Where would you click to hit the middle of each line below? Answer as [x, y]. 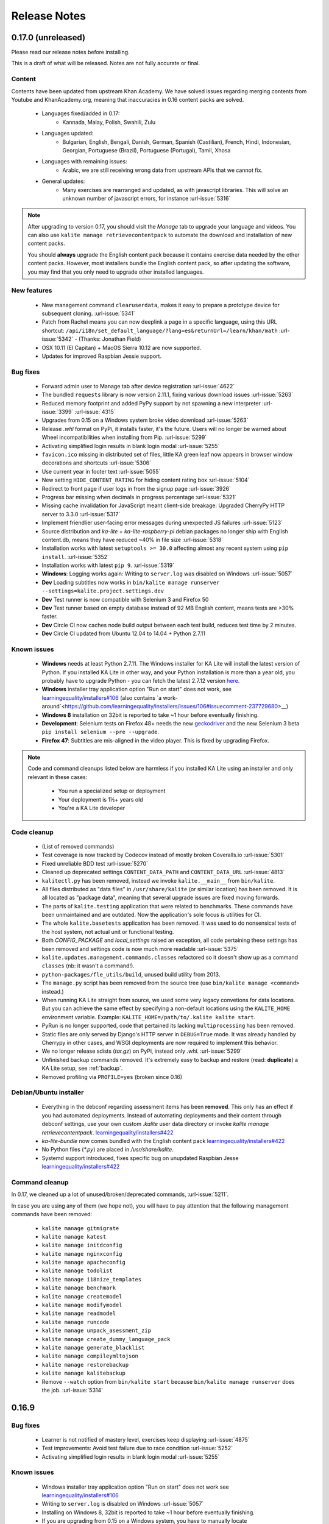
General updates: [63, 181]
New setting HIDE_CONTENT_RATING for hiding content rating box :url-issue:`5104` [146, 480]
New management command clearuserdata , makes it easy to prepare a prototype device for [161, 305]
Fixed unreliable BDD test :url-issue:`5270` [95, 863]
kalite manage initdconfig [82, 1245]
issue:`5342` [58, 339]
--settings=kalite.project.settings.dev [103, 591]
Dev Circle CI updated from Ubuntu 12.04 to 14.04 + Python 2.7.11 [123, 633]
